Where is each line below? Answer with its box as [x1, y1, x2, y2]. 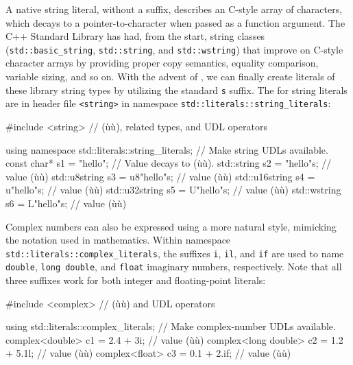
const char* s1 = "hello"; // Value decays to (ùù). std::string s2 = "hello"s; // [5, 156, 332, 170]
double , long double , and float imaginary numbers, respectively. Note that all [5, 259, 342, 274]
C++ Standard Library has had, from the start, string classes [5, 29, 265, 43]
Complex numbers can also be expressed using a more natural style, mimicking [5, 219, 337, 233]
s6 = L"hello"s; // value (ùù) [5, 196, 127, 210]
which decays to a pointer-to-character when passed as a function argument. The [5, 15, 345, 30]
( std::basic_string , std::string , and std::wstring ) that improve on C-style [5, 42, 343, 56]
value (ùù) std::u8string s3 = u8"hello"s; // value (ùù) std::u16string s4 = [5, 169, 315, 183]
